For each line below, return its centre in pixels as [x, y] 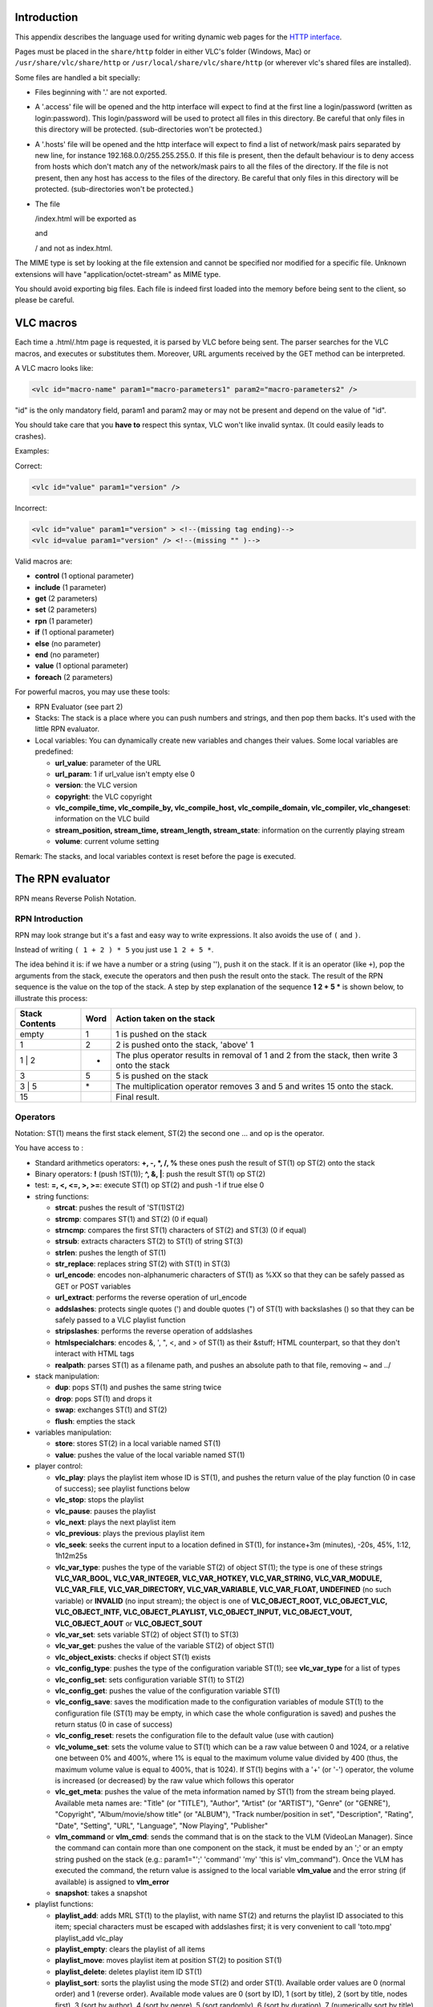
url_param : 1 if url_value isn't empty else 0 [125, 774]
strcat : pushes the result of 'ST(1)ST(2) [120, 1207]
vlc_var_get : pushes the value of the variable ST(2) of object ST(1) [165, 1646]
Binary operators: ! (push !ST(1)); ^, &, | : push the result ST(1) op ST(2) [150, 1174]
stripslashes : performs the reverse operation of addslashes [154, 1331]
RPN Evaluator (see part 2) [79, 706]
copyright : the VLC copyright [103, 796]
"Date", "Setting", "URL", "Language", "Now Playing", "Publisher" [162, 1826]
